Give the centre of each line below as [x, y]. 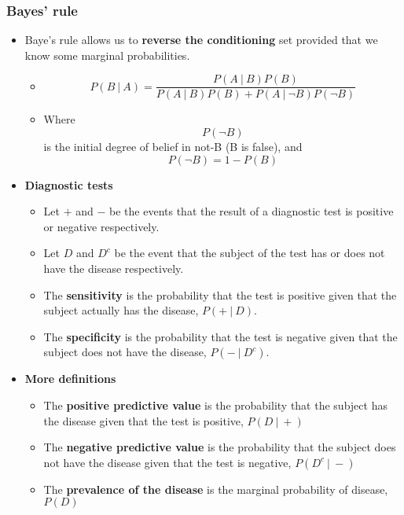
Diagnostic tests [69, 184]
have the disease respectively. [114, 269]
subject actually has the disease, [121, 310]
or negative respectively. [101, 226]
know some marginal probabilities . [107, 55]
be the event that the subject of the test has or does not [250, 253]
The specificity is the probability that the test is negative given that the [220, 336]
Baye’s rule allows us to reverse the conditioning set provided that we [201, 40]
